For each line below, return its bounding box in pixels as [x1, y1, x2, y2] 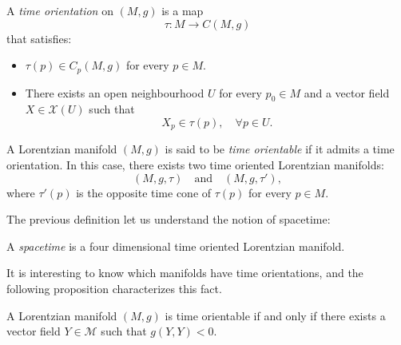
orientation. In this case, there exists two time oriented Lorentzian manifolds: [6, 157, 384, 173]
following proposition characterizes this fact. [6, 280, 222, 297]
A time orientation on [6, 2, 113, 18]
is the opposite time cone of [76, 184, 212, 200]
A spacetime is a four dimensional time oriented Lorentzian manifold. [6, 237, 345, 254]
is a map [161, 2, 204, 18]
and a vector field [304, 84, 390, 101]
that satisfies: [6, 30, 72, 46]
